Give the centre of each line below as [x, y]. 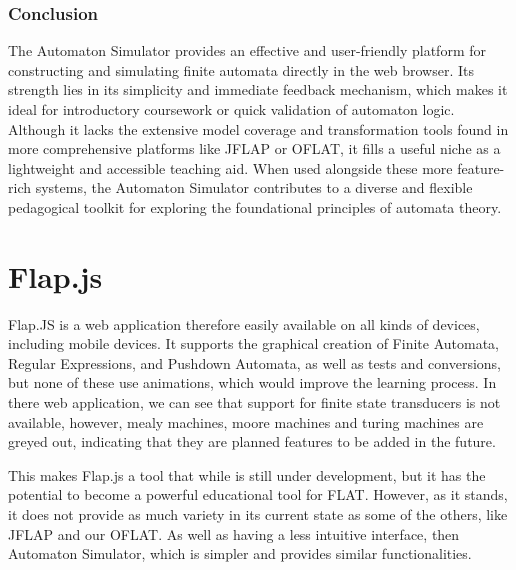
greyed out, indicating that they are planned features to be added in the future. [252, 441]
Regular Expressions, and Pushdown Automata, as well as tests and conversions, [255, 362]
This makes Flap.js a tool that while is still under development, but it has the [247, 474]
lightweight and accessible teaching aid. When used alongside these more [230, 167]
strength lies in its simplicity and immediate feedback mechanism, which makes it [258, 89]
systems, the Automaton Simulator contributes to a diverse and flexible [254, 187]
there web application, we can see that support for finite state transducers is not [254, 402]
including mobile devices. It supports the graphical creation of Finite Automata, [253, 343]
